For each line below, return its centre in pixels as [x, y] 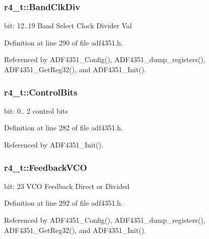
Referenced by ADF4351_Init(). [54, 145]
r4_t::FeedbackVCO [46, 167]
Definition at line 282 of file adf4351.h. [64, 128]
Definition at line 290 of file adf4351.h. [64, 42]
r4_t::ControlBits [41, 92]
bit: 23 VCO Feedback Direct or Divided [67, 186]
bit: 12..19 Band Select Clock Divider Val [68, 26]
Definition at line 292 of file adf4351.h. [64, 203]
